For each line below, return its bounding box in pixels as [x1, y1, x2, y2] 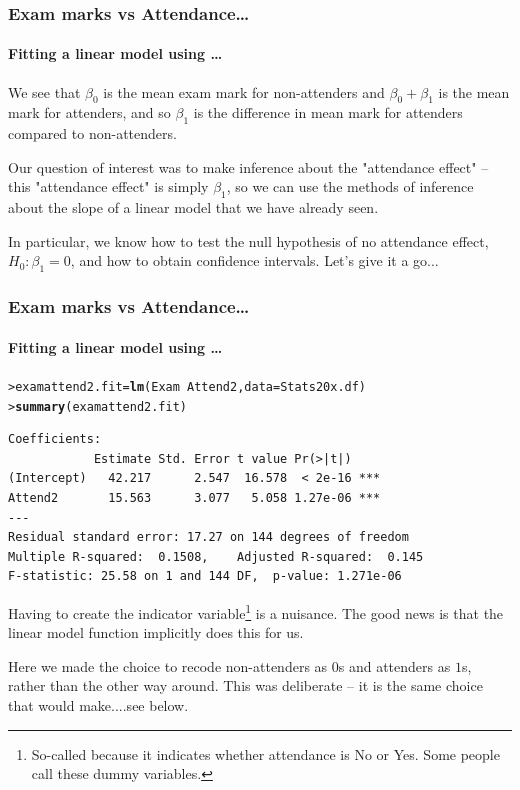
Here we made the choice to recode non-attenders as [8, 655, 328, 676]
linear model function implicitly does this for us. [8, 622, 304, 643]
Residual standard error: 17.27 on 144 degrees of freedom [8, 530, 409, 545]
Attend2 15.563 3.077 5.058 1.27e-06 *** [8, 490, 381, 505]
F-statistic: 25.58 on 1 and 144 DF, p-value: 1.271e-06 [8, 569, 402, 584]
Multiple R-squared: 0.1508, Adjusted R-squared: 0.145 [8, 549, 424, 564]
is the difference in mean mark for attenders [193, 102, 463, 123]
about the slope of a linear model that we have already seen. [8, 197, 379, 218]
